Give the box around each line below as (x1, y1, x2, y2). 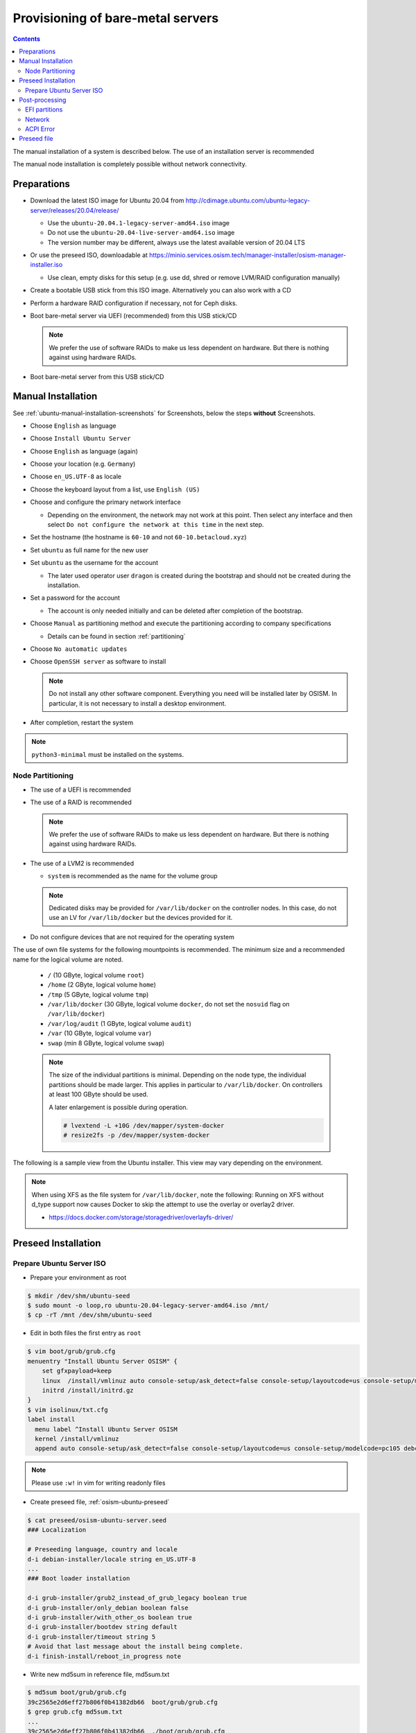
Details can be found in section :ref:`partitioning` (47, 632, 187, 641)
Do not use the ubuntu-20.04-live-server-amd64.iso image (47, 229, 235, 237)
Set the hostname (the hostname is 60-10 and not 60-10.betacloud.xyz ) (30, 533, 247, 541)
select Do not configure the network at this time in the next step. (47, 521, 264, 529)
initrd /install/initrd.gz (42, 1386, 135, 1394)
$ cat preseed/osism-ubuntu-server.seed (27, 1517, 166, 1524)
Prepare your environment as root (30, 1273, 127, 1282)
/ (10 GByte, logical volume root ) (47, 970, 145, 979)
